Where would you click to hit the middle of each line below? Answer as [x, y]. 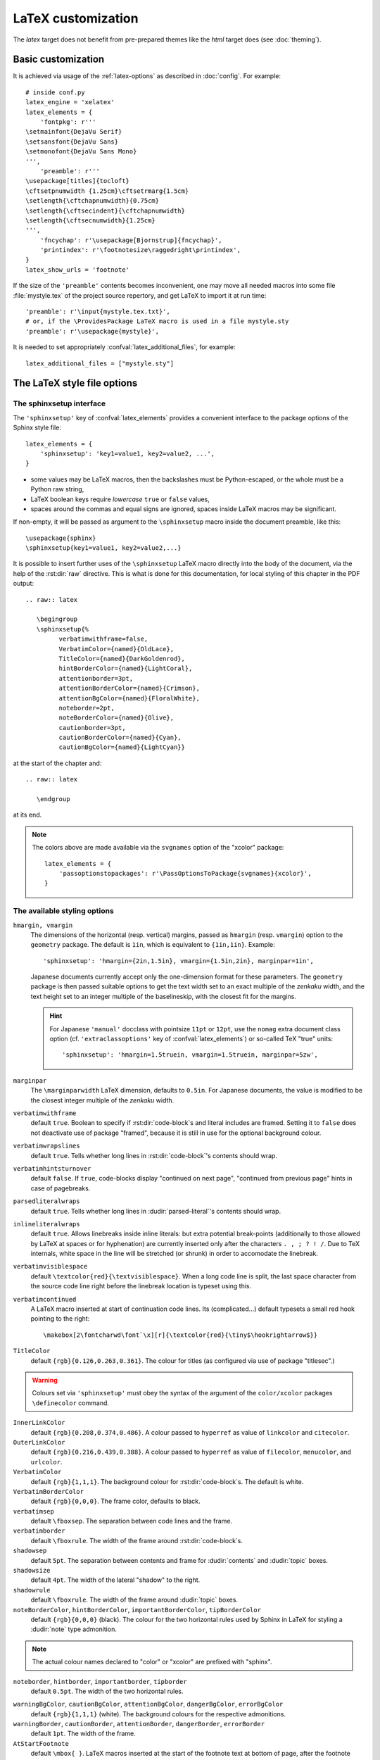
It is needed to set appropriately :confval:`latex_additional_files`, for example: [124, 347]
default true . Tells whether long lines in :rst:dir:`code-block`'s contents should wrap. [154, 1155]
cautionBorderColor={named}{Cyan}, [120, 738]
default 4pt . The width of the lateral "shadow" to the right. [115, 1580]
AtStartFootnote [41, 1743]
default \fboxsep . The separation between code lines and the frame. [131, 1521]
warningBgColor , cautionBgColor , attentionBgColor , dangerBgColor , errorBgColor [148, 1704]
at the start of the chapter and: [57, 763]
